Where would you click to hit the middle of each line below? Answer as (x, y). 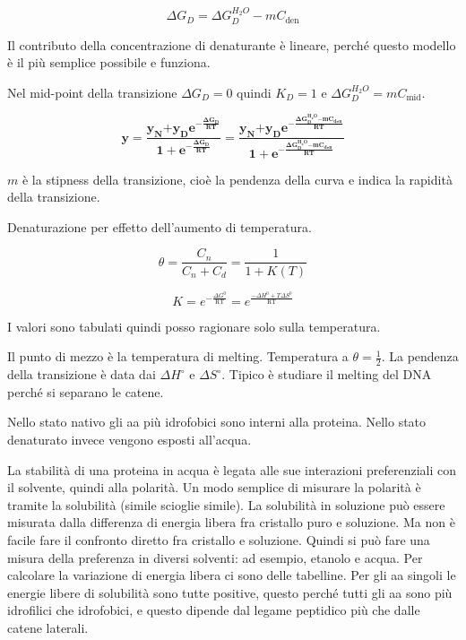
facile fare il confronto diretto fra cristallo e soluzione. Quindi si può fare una (219, 540)
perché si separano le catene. (86, 391)
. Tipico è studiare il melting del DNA (327, 374)
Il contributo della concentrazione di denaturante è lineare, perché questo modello (232, 44)
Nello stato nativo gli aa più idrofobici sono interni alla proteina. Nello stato (217, 422)
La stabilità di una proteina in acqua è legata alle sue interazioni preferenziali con (232, 469)
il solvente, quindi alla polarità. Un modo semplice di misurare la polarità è (214, 487)
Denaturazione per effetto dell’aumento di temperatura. (160, 226)
